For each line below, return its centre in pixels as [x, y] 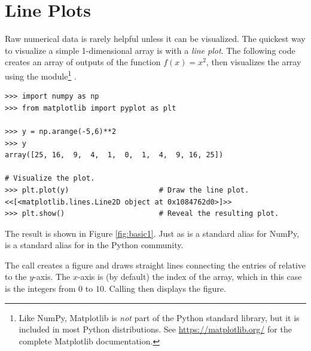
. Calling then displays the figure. [165, 289]
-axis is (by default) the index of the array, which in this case [190, 277]
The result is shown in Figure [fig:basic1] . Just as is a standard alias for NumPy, [152, 233]
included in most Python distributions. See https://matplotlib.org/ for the [155, 329]
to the [16, 277]
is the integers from [40, 289]
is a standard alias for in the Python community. [94, 245]
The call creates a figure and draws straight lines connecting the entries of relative [155, 265]
